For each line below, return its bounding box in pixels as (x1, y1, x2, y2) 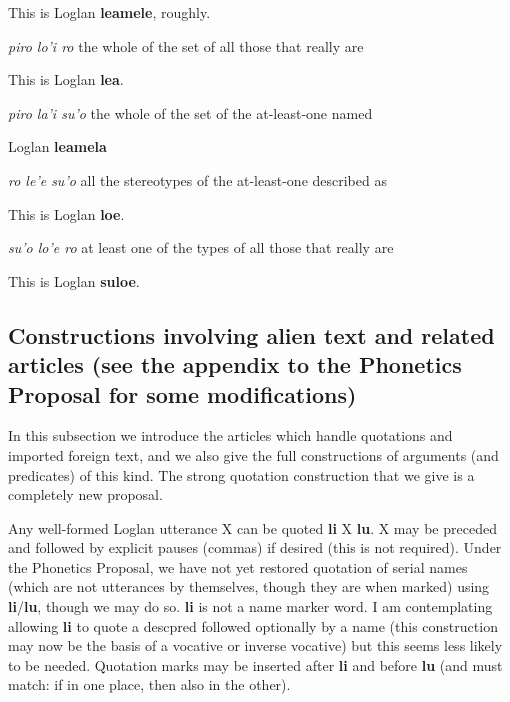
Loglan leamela (8, 136, 107, 157)
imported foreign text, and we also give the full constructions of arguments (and (8, 444, 499, 465)
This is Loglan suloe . (8, 270, 140, 291)
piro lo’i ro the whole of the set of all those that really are (8, 35, 364, 56)
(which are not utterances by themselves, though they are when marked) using (8, 576, 490, 597)
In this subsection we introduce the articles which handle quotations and (8, 425, 453, 446)
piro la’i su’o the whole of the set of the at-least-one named (8, 102, 373, 123)
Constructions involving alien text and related (8, 319, 495, 350)
